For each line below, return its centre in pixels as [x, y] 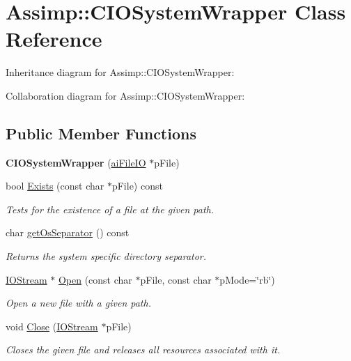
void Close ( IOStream [52, 326]
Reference [54, 39]
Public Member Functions [101, 133]
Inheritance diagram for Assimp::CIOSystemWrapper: [120, 72]
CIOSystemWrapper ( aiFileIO [76, 162]
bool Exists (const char [55, 186]
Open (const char [95, 279]
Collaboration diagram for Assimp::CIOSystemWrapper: [125, 95]
